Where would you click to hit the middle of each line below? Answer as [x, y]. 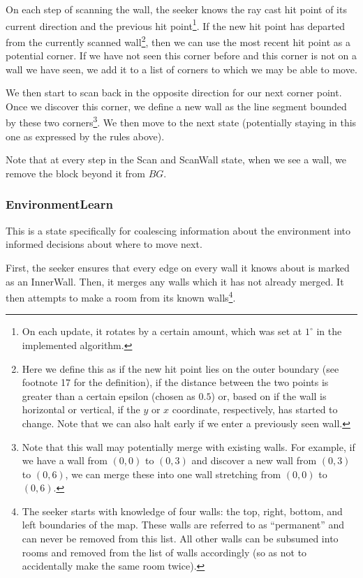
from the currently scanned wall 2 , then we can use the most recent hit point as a [178, 40]
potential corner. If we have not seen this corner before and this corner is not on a [181, 55]
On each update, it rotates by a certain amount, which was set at [162, 331]
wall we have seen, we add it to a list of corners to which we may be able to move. [181, 69]
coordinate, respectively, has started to [255, 409]
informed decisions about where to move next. [104, 244]
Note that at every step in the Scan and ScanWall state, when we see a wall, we [176, 160]
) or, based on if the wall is [269, 395]
